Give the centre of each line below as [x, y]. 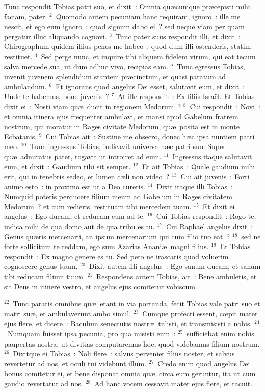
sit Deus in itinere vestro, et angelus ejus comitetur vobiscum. [101, 286]
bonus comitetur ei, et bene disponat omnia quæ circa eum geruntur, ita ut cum [130, 373]
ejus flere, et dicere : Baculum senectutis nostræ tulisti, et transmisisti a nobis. [128, 323]
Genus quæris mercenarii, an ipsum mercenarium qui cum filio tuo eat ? [117, 236]
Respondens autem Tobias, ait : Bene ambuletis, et [176, 276]
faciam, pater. [26, 16]
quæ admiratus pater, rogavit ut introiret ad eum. [83, 156]
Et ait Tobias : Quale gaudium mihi [198, 166]
